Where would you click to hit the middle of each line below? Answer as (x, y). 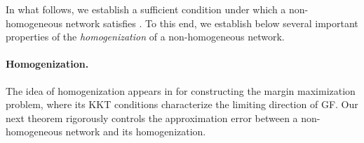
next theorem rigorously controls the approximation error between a (152, 118)
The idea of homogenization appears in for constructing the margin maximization (181, 90)
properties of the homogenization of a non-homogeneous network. (145, 37)
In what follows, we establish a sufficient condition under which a (146, 9)
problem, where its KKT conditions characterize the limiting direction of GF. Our (182, 104)
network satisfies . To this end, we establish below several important (212, 23)
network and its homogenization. (136, 131)
